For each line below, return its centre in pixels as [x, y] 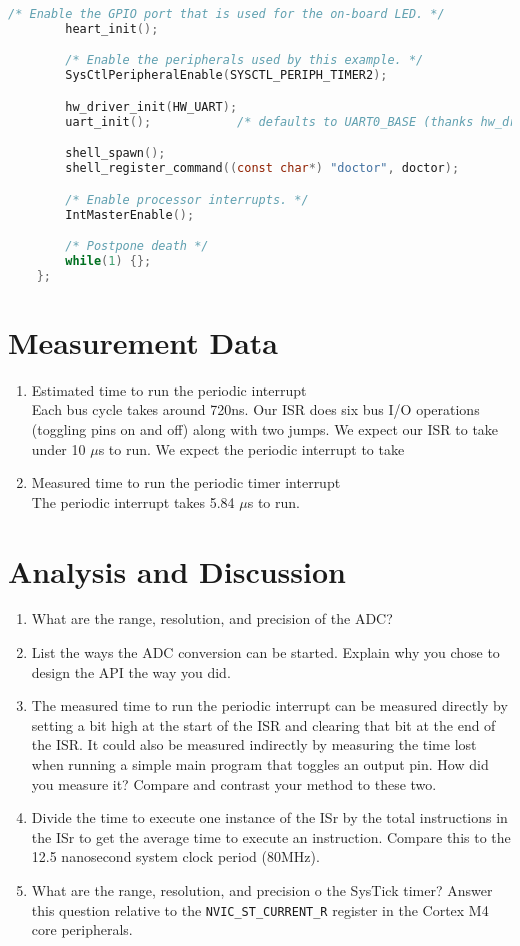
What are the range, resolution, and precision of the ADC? [212, 618]
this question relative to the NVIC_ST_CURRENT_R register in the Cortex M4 [260, 909]
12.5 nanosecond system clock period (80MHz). [175, 856]
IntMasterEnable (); [130, 214]
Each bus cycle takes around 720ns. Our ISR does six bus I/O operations [255, 409]
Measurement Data [143, 341]
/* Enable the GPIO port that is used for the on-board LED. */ [226, 14]
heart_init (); [112, 28]
